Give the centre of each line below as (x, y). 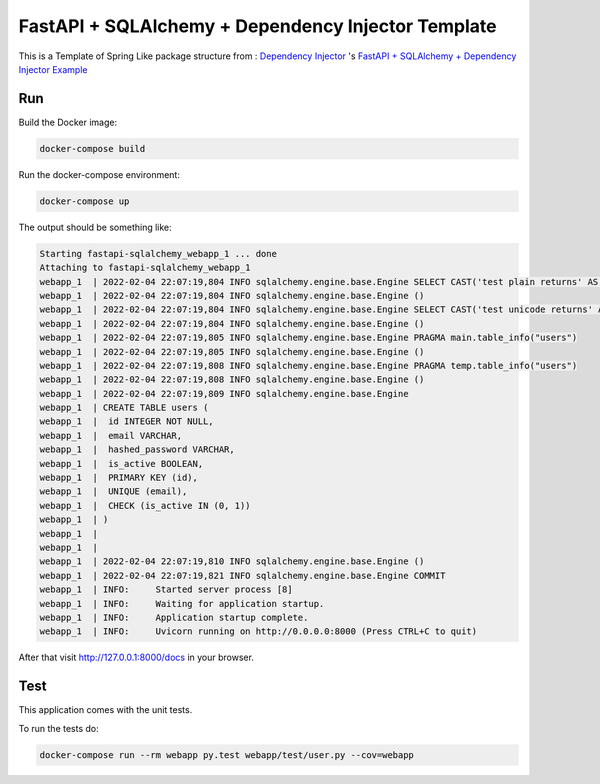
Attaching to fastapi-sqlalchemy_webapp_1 (145, 268)
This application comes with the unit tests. (105, 710)
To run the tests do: (58, 728)
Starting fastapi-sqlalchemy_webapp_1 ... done (158, 253)
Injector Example (53, 69)
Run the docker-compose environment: (99, 174)
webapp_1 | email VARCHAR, (111, 435)
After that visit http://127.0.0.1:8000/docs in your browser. (136, 657)
